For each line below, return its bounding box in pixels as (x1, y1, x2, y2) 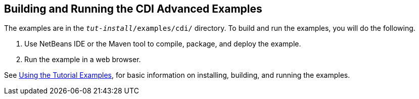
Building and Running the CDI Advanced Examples (4, 3, 262, 15)
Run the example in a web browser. (24, 55, 141, 64)
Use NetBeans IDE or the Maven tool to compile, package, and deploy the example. (24, 39, 301, 48)
